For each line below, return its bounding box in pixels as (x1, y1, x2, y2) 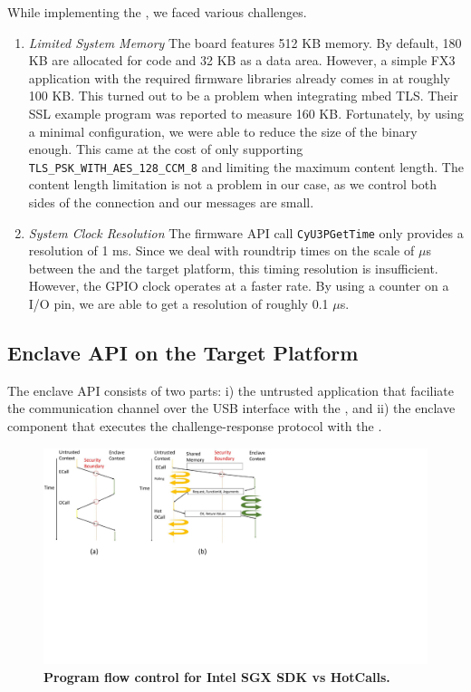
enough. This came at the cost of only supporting (28, 139, 303, 159)
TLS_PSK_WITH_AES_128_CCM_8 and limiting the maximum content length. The (28, 157, 464, 176)
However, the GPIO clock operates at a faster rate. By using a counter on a (28, 276, 449, 295)
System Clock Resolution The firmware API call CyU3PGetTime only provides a (28, 223, 464, 242)
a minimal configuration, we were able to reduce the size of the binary (28, 121, 418, 140)
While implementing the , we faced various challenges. (7, 3, 307, 21)
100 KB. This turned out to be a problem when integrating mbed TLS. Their (28, 86, 458, 105)
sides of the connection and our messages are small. (28, 193, 314, 211)
